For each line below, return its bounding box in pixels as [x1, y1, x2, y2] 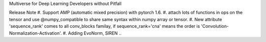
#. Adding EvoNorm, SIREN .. [63, 30, 122, 36]
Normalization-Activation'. [9, 30, 62, 36]
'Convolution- [201, 23, 229, 29]
